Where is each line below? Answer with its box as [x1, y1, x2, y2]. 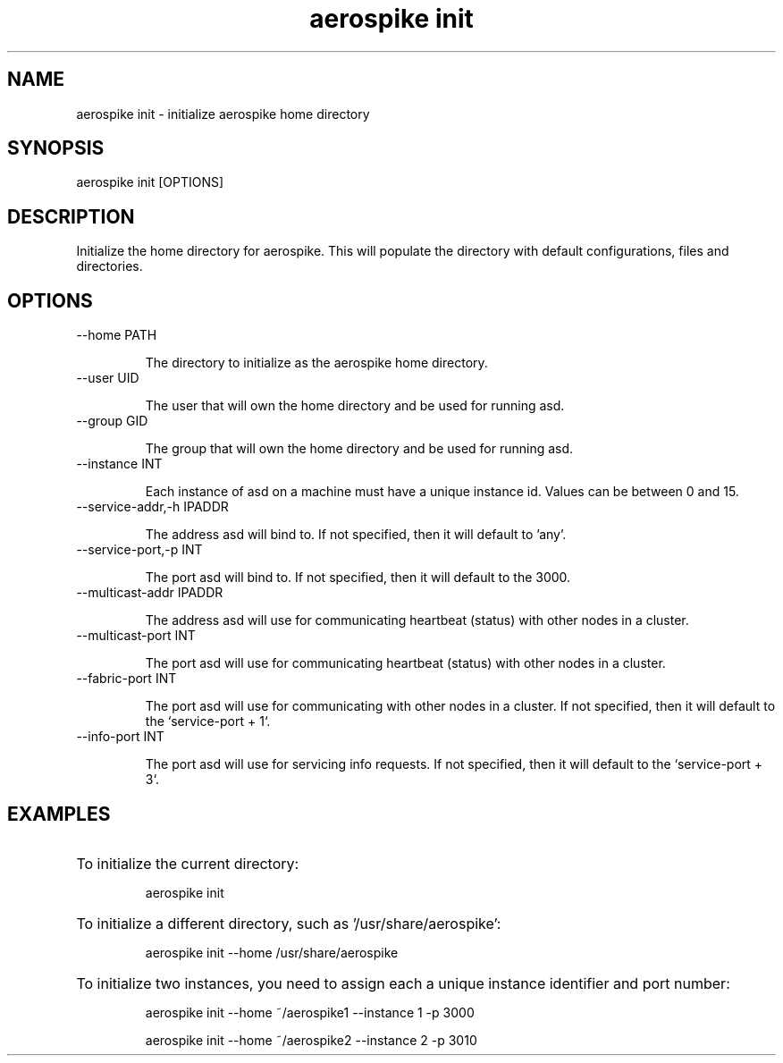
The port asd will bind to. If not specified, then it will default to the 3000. [145, 569, 571, 586]
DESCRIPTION [7, 205, 135, 228]
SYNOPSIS [7, 137, 105, 160]
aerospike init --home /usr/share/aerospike [145, 944, 399, 960]
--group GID [76, 413, 148, 429]
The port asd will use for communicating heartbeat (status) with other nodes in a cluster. [145, 655, 666, 671]
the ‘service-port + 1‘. [145, 713, 271, 730]
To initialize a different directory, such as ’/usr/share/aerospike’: [76, 914, 501, 932]
